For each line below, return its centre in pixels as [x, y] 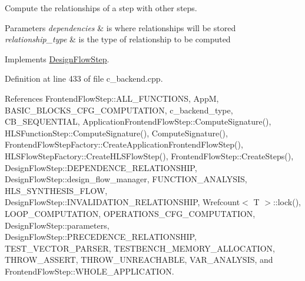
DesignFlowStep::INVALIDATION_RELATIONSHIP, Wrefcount [122, 202]
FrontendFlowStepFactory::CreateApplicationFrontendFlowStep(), [124, 144]
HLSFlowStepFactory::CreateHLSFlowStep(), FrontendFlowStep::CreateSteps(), [149, 155]
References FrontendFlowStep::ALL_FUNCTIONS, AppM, [112, 98]
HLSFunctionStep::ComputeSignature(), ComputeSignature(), [116, 133]
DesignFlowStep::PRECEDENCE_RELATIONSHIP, [101, 237]
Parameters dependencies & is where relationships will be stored [120, 27]
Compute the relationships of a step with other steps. [101, 8]
